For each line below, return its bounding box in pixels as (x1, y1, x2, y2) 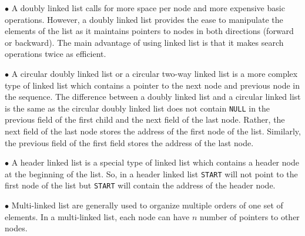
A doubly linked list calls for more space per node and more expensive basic (11, 2, 285, 14)
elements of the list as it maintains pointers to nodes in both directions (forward (5, 25, 294, 37)
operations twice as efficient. (5, 48, 106, 60)
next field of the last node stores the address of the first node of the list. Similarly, (5, 125, 301, 137)
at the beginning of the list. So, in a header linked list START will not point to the (5, 167, 298, 180)
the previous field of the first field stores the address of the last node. (5, 136, 254, 149)
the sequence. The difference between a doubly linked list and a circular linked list (5, 90, 301, 103)
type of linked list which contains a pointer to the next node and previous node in (5, 79, 300, 91)
